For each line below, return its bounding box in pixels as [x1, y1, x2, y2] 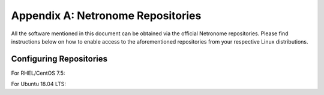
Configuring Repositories [11, 54, 108, 64]
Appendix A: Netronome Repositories [11, 9, 202, 22]
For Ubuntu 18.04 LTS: [11, 81, 66, 88]
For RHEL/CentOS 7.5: [11, 69, 65, 76]
